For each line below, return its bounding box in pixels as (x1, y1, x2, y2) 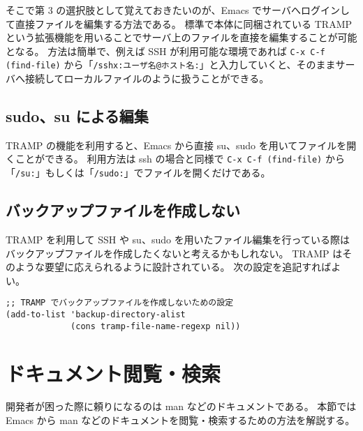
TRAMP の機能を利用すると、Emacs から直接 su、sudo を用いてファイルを (6, 137, 347, 152)
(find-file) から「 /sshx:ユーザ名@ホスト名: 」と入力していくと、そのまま (6, 57, 336, 72)
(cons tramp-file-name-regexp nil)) (71, 321, 241, 331)
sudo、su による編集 (6, 105, 149, 127)
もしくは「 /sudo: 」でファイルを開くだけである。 (45, 165, 271, 180)
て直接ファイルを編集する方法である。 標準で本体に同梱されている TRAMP (6, 16, 353, 31)
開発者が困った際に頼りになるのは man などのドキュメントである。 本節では (6, 399, 357, 414)
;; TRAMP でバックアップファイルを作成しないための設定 (6, 298, 234, 308)
